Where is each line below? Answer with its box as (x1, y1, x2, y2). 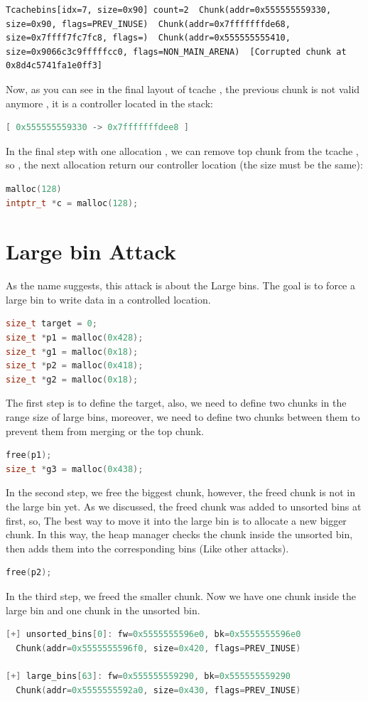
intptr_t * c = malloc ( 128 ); (6, 198, 139, 208)
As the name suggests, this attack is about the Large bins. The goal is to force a (6, 278, 355, 293)
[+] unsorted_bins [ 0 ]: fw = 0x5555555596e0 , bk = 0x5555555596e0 (6, 629, 301, 640)
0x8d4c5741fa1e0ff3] (6, 60, 103, 71)
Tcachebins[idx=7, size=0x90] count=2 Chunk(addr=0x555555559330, (6, 5, 332, 15)
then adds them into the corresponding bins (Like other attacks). (6, 540, 289, 555)
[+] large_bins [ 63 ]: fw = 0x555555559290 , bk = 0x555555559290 (6, 670, 291, 681)
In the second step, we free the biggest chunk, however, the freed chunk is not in (6, 485, 355, 500)
